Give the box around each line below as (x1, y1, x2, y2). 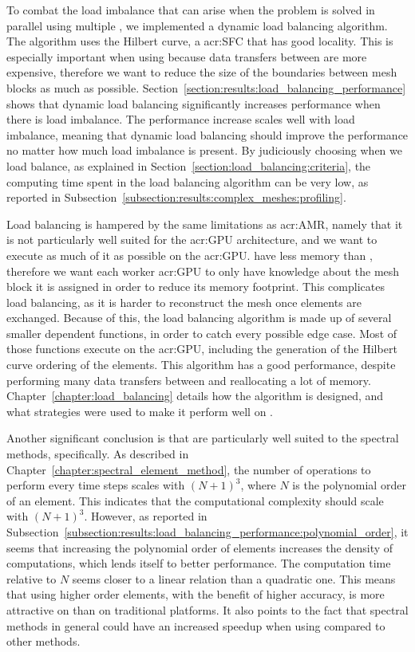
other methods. (6, 633, 81, 650)
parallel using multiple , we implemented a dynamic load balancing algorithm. (6, 17, 388, 33)
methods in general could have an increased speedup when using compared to (6, 617, 385, 634)
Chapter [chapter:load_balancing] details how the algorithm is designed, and (6, 387, 384, 404)
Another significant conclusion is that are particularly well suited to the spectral (6, 430, 399, 446)
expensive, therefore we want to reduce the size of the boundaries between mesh (6, 64, 397, 81)
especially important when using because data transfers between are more (6, 48, 367, 65)
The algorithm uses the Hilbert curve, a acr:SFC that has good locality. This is (6, 33, 393, 49)
